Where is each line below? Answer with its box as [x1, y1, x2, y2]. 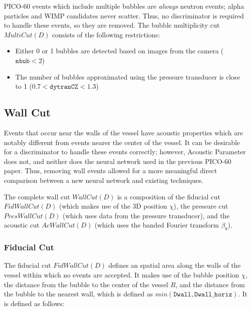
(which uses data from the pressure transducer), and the [63, 210, 230, 220]
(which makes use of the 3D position [59, 201, 167, 211]
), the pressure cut [173, 201, 228, 211]
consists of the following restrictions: [52, 29, 160, 39]
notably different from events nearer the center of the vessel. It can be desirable [4, 137, 240, 147]
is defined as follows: [4, 298, 64, 308]
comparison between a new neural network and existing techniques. [4, 175, 204, 185]
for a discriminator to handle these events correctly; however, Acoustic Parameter [4, 147, 246, 157]
